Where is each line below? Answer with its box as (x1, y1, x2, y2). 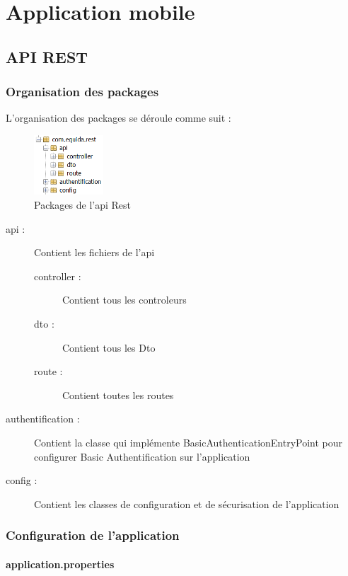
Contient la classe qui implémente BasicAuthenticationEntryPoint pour (34, 434, 343, 449)
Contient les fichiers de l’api (34, 245, 155, 260)
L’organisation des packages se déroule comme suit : (6, 110, 231, 125)
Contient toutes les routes (62, 387, 174, 402)
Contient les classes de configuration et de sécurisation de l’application (34, 496, 340, 511)
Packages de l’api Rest (34, 197, 132, 212)
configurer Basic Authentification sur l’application (34, 449, 250, 463)
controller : (34, 268, 81, 283)
